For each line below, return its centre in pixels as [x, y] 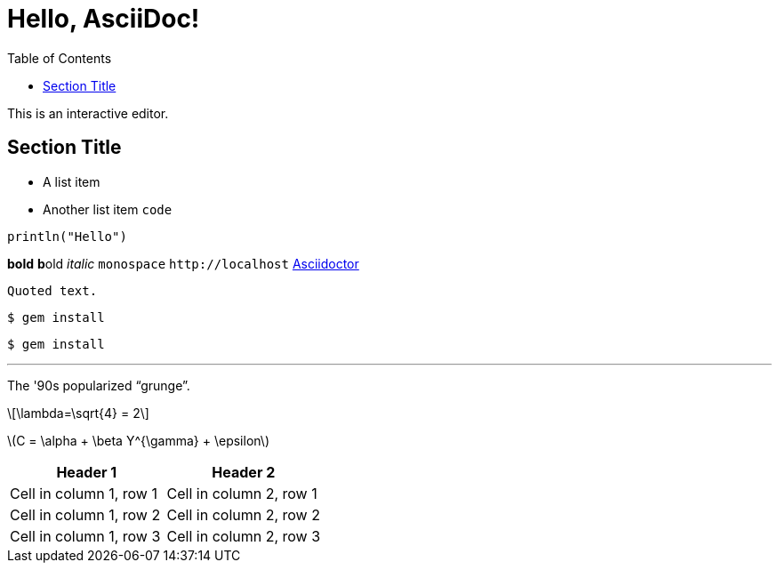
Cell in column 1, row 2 [85, 514]
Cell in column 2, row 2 [243, 514]
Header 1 [87, 472]
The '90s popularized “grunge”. [99, 385]
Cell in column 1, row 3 [85, 536]
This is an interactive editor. [88, 113]
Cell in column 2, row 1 [242, 493]
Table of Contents [60, 58]
